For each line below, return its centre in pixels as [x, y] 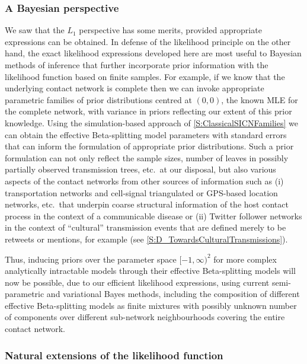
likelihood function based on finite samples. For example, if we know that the [145, 76]
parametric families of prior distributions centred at [98, 99]
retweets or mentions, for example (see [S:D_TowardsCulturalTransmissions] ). [146, 239]
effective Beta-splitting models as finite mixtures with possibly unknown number [151, 305]
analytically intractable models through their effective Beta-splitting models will [150, 271]
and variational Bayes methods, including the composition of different [173, 294]
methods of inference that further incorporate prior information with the [137, 65]
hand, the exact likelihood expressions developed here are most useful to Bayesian [153, 53]
